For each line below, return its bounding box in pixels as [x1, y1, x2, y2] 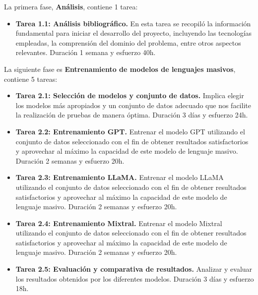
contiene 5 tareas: [4, 73, 58, 84]
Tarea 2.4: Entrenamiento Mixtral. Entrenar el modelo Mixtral [15, 218, 222, 228]
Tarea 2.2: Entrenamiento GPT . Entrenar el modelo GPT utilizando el [15, 126, 245, 136]
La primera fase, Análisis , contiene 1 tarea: [4, 1, 138, 11]
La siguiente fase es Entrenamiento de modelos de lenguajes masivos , [4, 63, 236, 74]
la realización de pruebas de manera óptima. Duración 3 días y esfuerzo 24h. [15, 110, 248, 120]
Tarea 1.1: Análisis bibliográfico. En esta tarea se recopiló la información [15, 18, 251, 28]
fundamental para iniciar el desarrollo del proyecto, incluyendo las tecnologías [15, 28, 252, 38]
